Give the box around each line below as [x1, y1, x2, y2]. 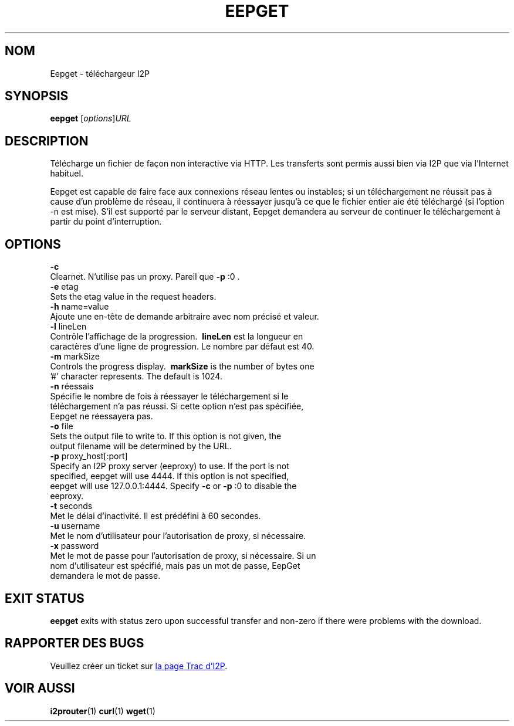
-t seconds [50, 501, 93, 511]
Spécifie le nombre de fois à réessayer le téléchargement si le [50, 391, 289, 402]
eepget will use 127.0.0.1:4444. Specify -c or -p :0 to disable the [50, 481, 297, 491]
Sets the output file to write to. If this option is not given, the [50, 431, 282, 442]
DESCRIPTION [5, 133, 89, 148]
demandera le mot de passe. [50, 571, 161, 581]
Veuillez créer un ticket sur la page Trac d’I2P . [50, 660, 228, 671]
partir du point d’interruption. [50, 216, 162, 227]
